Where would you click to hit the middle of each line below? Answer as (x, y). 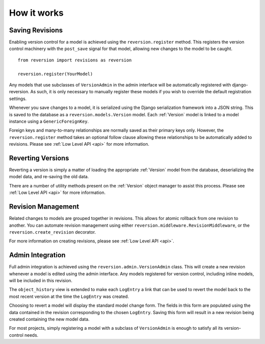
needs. (32, 335)
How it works (36, 13)
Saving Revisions (36, 30)
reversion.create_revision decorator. (53, 232)
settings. (18, 99)
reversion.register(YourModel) (55, 74)
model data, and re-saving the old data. (49, 177)
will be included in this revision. (41, 280)
